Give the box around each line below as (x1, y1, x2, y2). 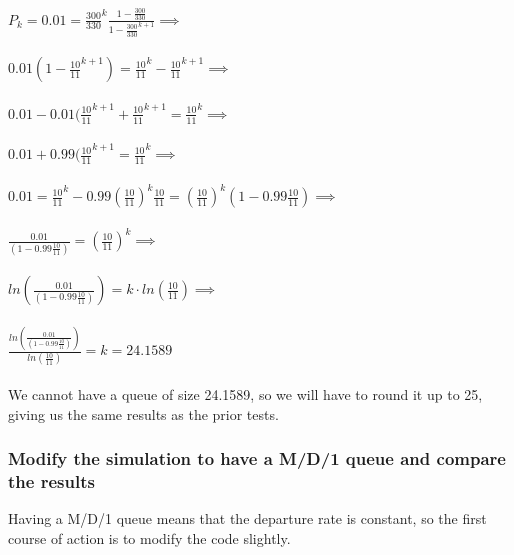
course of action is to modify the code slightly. (8, 527, 291, 548)
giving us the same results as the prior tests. (8, 403, 279, 424)
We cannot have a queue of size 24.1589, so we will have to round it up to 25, (8, 384, 483, 405)
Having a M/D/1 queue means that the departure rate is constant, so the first (8, 508, 487, 529)
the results (8, 469, 95, 494)
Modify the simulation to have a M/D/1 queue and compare (8, 446, 506, 471)
